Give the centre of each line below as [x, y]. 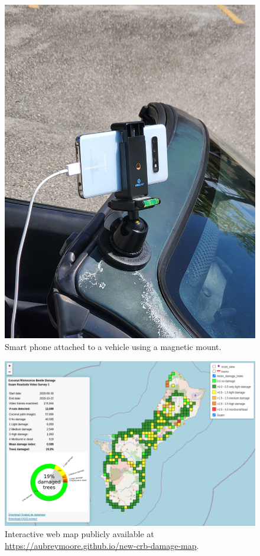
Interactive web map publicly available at [79, 534]
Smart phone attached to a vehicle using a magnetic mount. [113, 346]
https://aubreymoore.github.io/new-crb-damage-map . [102, 545]
